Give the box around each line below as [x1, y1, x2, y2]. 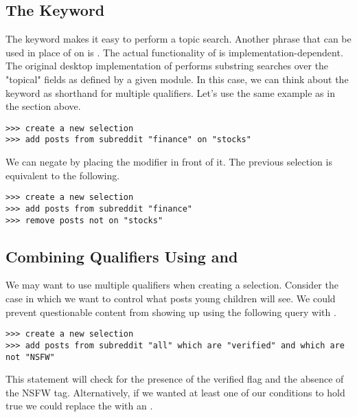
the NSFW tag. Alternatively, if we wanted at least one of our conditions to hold [5, 385, 345, 399]
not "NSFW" [5, 352, 55, 362]
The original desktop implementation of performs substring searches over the [5, 58, 329, 73]
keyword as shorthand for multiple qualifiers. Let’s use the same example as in [5, 85, 335, 100]
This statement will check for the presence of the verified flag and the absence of [5, 372, 344, 386]
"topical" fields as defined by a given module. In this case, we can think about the [5, 71, 349, 86]
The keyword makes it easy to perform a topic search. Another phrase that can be [5, 32, 352, 46]
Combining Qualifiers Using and [5, 245, 238, 267]
